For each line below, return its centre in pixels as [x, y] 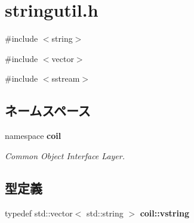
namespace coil [33, 136]
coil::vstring [164, 213]
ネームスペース [48, 111]
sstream [66, 78]
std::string [105, 213]
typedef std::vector [39, 213]
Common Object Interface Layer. [65, 155]
